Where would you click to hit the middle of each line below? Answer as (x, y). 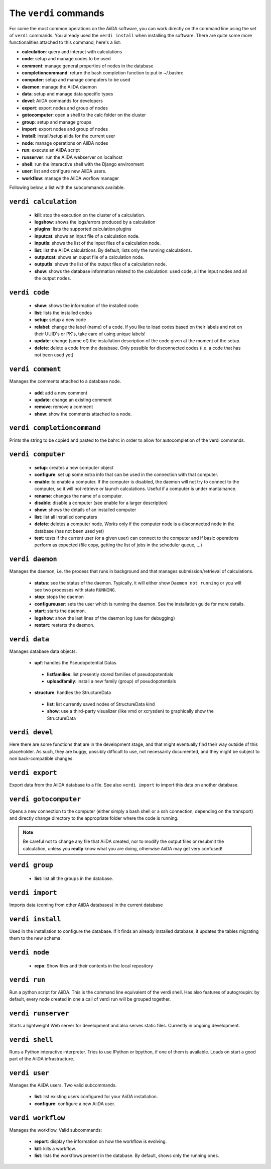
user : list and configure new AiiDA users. (64, 171)
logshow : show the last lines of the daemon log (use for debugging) (105, 618)
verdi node (29, 953)
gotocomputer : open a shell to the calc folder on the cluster (84, 115)
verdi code (29, 292)
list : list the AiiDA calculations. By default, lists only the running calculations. (113, 250)
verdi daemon (33, 559)
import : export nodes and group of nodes (65, 129)
